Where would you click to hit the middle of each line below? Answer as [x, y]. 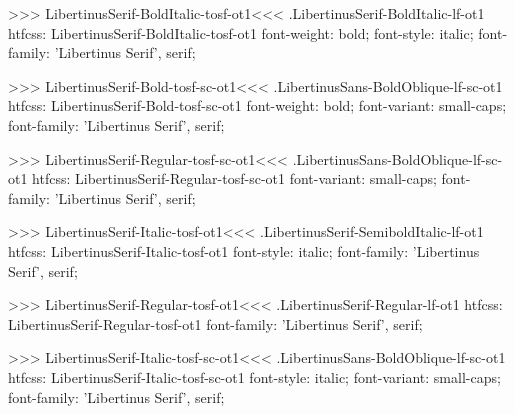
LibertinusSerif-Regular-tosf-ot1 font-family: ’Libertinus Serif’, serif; [215, 323]
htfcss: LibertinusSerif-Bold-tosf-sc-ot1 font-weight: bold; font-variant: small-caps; [257, 105]
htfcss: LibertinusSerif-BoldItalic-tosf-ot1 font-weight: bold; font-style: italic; [241, 32]
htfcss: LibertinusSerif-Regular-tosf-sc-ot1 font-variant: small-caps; [234, 178]
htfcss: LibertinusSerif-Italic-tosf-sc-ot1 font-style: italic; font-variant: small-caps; [254, 376]
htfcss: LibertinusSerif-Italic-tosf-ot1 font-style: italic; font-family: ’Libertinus [244, 250]
